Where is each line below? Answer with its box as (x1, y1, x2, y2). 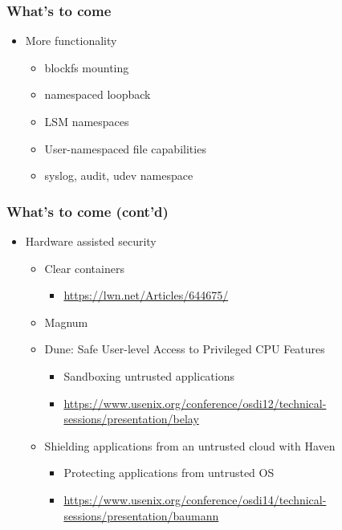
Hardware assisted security (25, 233, 157, 249)
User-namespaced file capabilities (44, 140, 206, 157)
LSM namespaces (44, 113, 129, 129)
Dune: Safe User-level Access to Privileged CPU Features (44, 340, 325, 357)
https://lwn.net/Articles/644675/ (63, 287, 229, 304)
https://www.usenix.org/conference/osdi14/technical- (63, 491, 327, 508)
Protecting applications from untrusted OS (63, 464, 275, 481)
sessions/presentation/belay (63, 410, 199, 427)
